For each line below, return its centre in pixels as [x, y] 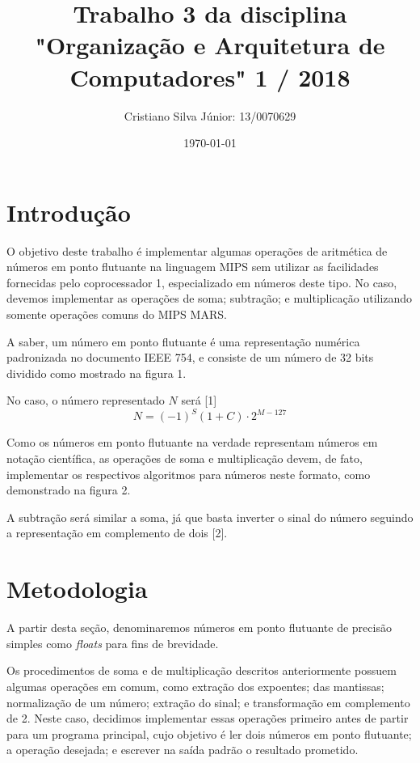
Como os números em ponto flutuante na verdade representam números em [192, 442]
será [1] [199, 400]
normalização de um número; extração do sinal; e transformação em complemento [208, 702]
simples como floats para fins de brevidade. [113, 643]
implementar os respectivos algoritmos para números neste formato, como [189, 474]
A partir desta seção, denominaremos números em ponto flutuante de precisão [199, 627]
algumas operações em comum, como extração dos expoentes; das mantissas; [195, 686]
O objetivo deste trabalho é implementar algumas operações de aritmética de [197, 250]
